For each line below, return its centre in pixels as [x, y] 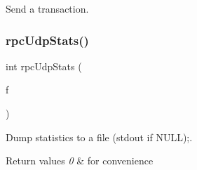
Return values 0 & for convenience [80, 161]
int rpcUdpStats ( [44, 66]
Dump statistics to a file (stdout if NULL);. [99, 137]
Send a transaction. [47, 8]
